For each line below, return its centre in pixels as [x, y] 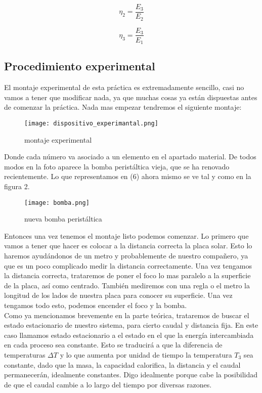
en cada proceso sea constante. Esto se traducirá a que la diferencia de [113, 345]
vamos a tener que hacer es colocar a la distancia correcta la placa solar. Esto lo [128, 246]
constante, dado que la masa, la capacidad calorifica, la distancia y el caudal [122, 364]
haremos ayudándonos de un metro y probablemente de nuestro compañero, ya [126, 256]
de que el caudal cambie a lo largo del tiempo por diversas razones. [108, 384]
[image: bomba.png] [57, 203]
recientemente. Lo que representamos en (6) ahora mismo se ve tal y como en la [128, 176]
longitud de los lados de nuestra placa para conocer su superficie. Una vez [118, 295]
